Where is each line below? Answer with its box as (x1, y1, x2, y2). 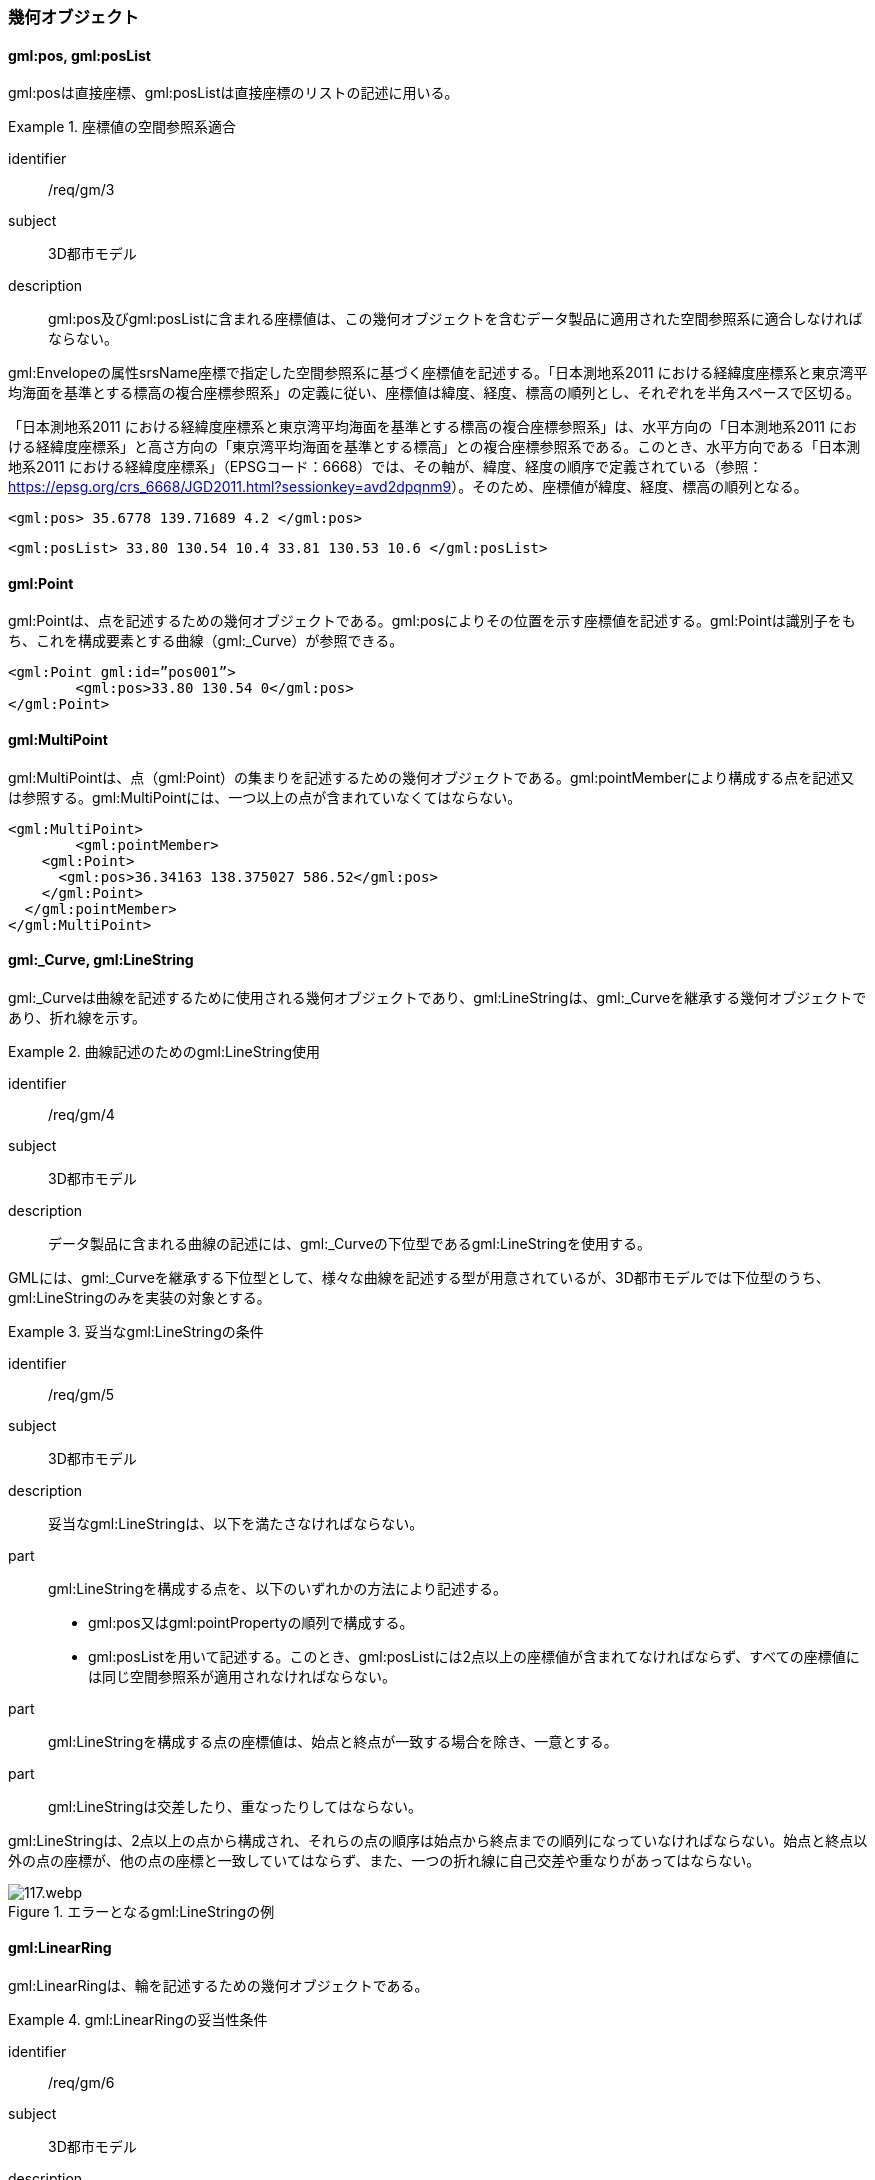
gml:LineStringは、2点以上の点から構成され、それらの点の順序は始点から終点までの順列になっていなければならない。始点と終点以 (8, 1831, 868, 1849)
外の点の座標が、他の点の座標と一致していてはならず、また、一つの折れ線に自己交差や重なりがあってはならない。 (8, 1851, 761, 1869)
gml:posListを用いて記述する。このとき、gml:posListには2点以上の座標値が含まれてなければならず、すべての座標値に (88, 1647, 860, 1665)
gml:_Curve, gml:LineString (8, 951, 194, 969)
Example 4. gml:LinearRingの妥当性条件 (8, 2011, 268, 2029)
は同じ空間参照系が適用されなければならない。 (88, 1667, 396, 1685)
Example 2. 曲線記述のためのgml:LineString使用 (8, 1042, 320, 1060)
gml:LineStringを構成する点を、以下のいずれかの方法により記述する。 (48, 1579, 507, 1597)
